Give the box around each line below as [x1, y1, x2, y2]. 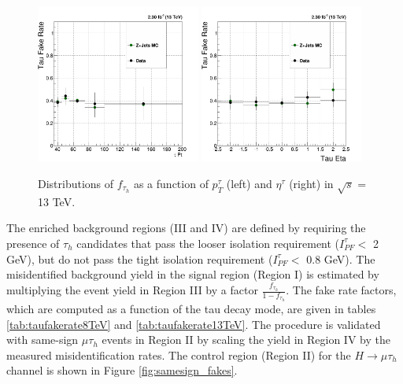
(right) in [289, 175, 334, 191]
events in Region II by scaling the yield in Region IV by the [102, 331, 390, 348]
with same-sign [6, 331, 79, 348]
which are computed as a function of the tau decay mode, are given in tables [6, 301, 376, 317]
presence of [6, 234, 60, 251]
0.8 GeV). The [306, 250, 375, 267]
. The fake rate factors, [286, 282, 397, 298]
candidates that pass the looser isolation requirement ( [76, 234, 340, 251]
